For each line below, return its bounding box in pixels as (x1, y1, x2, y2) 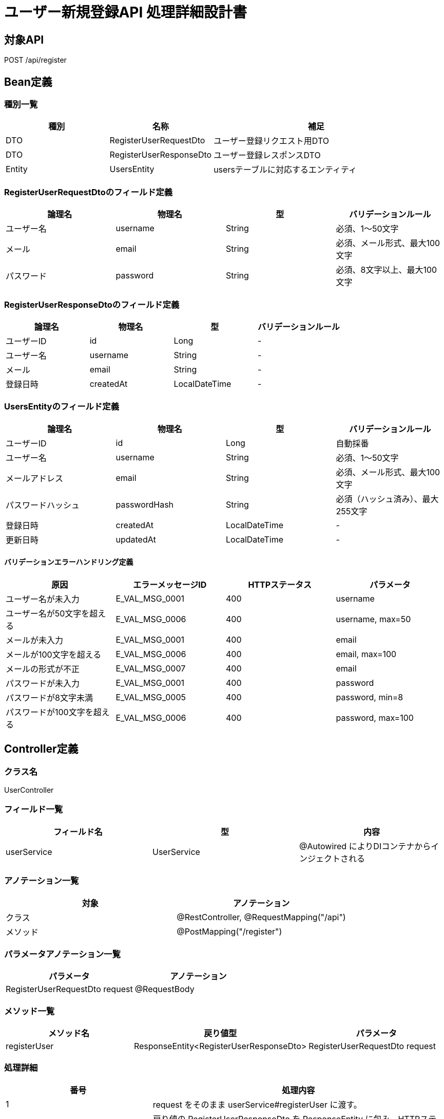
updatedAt (115, 534, 156, 545)
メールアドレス (6, 473, 64, 483)
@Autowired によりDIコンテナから (299, 841, 431, 851)
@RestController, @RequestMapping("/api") (177, 911, 346, 922)
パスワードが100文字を (6, 706, 93, 717)
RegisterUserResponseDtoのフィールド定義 (4, 299, 180, 310)
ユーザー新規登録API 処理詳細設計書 (4, 4, 247, 21)
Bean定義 (4, 75, 52, 88)
